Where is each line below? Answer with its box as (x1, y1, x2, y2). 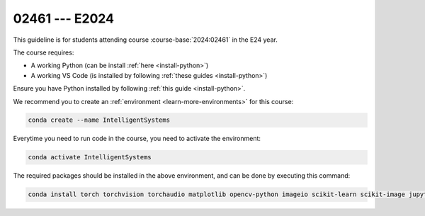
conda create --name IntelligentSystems (28, 116, 170, 124)
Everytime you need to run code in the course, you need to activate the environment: (13, 135, 261, 143)
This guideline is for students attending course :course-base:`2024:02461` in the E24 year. (13, 35, 278, 44)
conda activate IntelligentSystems (28, 153, 152, 161)
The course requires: (13, 48, 74, 57)
